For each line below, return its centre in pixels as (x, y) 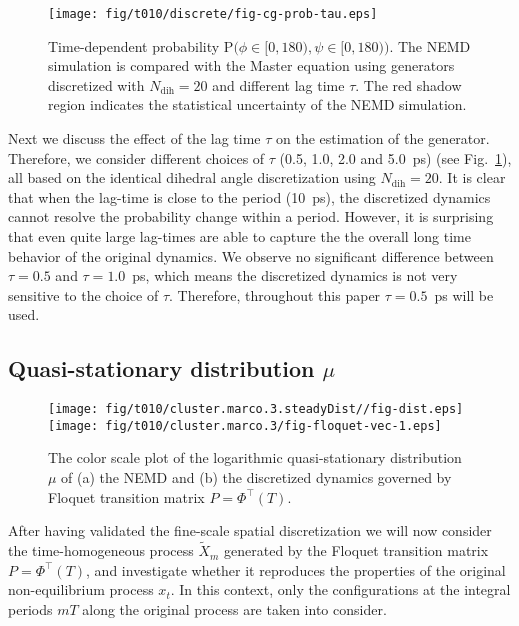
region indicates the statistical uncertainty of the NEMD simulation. (257, 104)
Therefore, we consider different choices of (136, 157)
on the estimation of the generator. (383, 138)
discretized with (96, 84)
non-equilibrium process (81, 589)
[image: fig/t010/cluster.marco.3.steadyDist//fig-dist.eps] (256, 409)
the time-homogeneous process (101, 550)
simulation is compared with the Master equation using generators (251, 65)
